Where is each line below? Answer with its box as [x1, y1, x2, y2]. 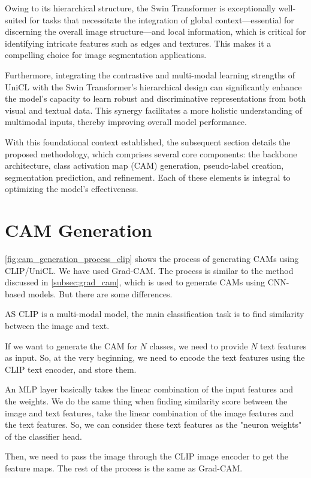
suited [5, 13, 27, 26]
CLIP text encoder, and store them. [5, 363, 137, 375]
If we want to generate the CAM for [5, 339, 137, 352]
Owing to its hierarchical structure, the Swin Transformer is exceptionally [5, 2, 276, 14]
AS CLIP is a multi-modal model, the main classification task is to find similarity [5, 307, 304, 320]
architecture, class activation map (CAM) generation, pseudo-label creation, [5, 159, 284, 172]
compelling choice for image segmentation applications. [5, 48, 207, 61]
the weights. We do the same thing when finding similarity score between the [5, 394, 288, 407]
